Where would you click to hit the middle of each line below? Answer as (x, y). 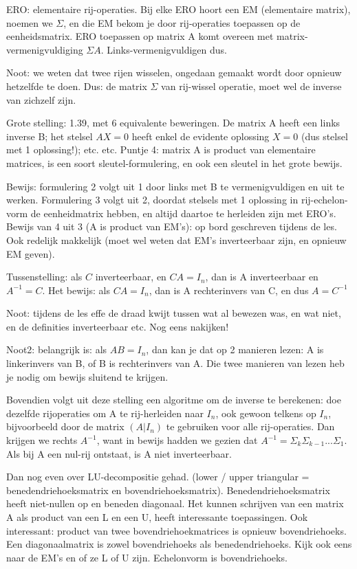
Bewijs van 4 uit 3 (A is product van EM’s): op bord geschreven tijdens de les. (172, 226)
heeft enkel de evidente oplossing (201, 136)
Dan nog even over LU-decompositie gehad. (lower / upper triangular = (158, 477)
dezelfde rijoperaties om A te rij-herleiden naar (105, 413)
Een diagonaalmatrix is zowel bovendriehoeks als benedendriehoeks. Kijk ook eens (179, 544)
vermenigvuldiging (45, 49)
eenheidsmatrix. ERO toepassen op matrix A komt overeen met (140, 36)
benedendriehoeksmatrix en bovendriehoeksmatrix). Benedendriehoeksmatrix (168, 490)
